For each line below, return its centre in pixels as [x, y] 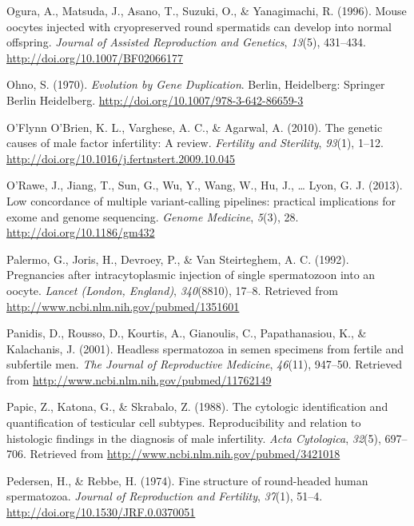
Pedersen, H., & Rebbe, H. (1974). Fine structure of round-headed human [187, 480]
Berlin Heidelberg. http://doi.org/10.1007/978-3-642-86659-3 [155, 100]
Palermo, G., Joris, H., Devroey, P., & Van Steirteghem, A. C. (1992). [178, 259]
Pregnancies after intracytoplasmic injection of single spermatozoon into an [191, 275]
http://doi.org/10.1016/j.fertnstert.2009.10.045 [121, 158]
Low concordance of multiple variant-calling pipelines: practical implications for [201, 200]
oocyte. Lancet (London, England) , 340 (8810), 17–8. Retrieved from [172, 290]
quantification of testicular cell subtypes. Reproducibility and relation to [184, 422]
